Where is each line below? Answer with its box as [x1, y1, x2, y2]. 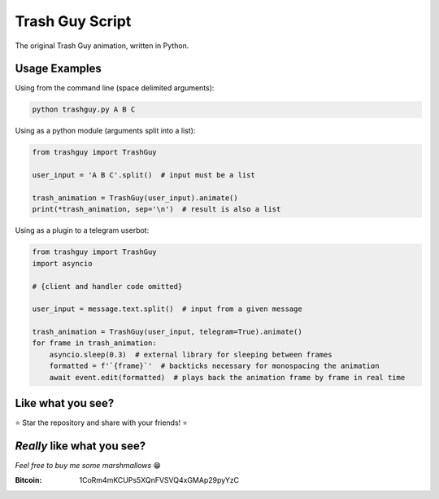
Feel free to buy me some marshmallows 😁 [15, 461, 162, 471]
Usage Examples [15, 62, 102, 76]
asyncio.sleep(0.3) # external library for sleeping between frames [49, 350, 333, 359]
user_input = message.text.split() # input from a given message [32, 304, 302, 313]
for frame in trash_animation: [32, 339, 158, 348]
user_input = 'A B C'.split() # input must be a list [32, 171, 255, 180]
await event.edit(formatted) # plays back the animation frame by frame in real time [49, 373, 406, 382]
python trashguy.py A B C [32, 105, 136, 114]
